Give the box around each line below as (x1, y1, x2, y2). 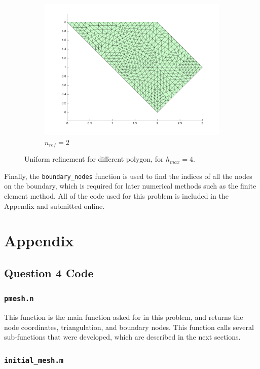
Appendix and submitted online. (4, 200, 105, 211)
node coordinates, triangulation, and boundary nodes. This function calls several (4, 321, 254, 332)
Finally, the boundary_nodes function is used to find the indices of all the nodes (4, 170, 252, 181)
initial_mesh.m (4, 356, 64, 364)
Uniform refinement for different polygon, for (24, 154, 164, 164)
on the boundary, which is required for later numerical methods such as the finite (4, 180, 256, 191)
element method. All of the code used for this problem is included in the (4, 191, 229, 201)
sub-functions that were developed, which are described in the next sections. (4, 331, 241, 342)
